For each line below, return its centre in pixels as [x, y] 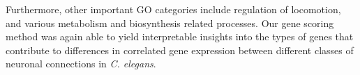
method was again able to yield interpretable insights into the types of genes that [180, 36]
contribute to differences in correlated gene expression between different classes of [180, 50]
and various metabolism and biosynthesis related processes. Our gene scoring [170, 23]
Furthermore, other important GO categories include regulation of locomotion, [173, 9]
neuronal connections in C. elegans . [81, 64]
